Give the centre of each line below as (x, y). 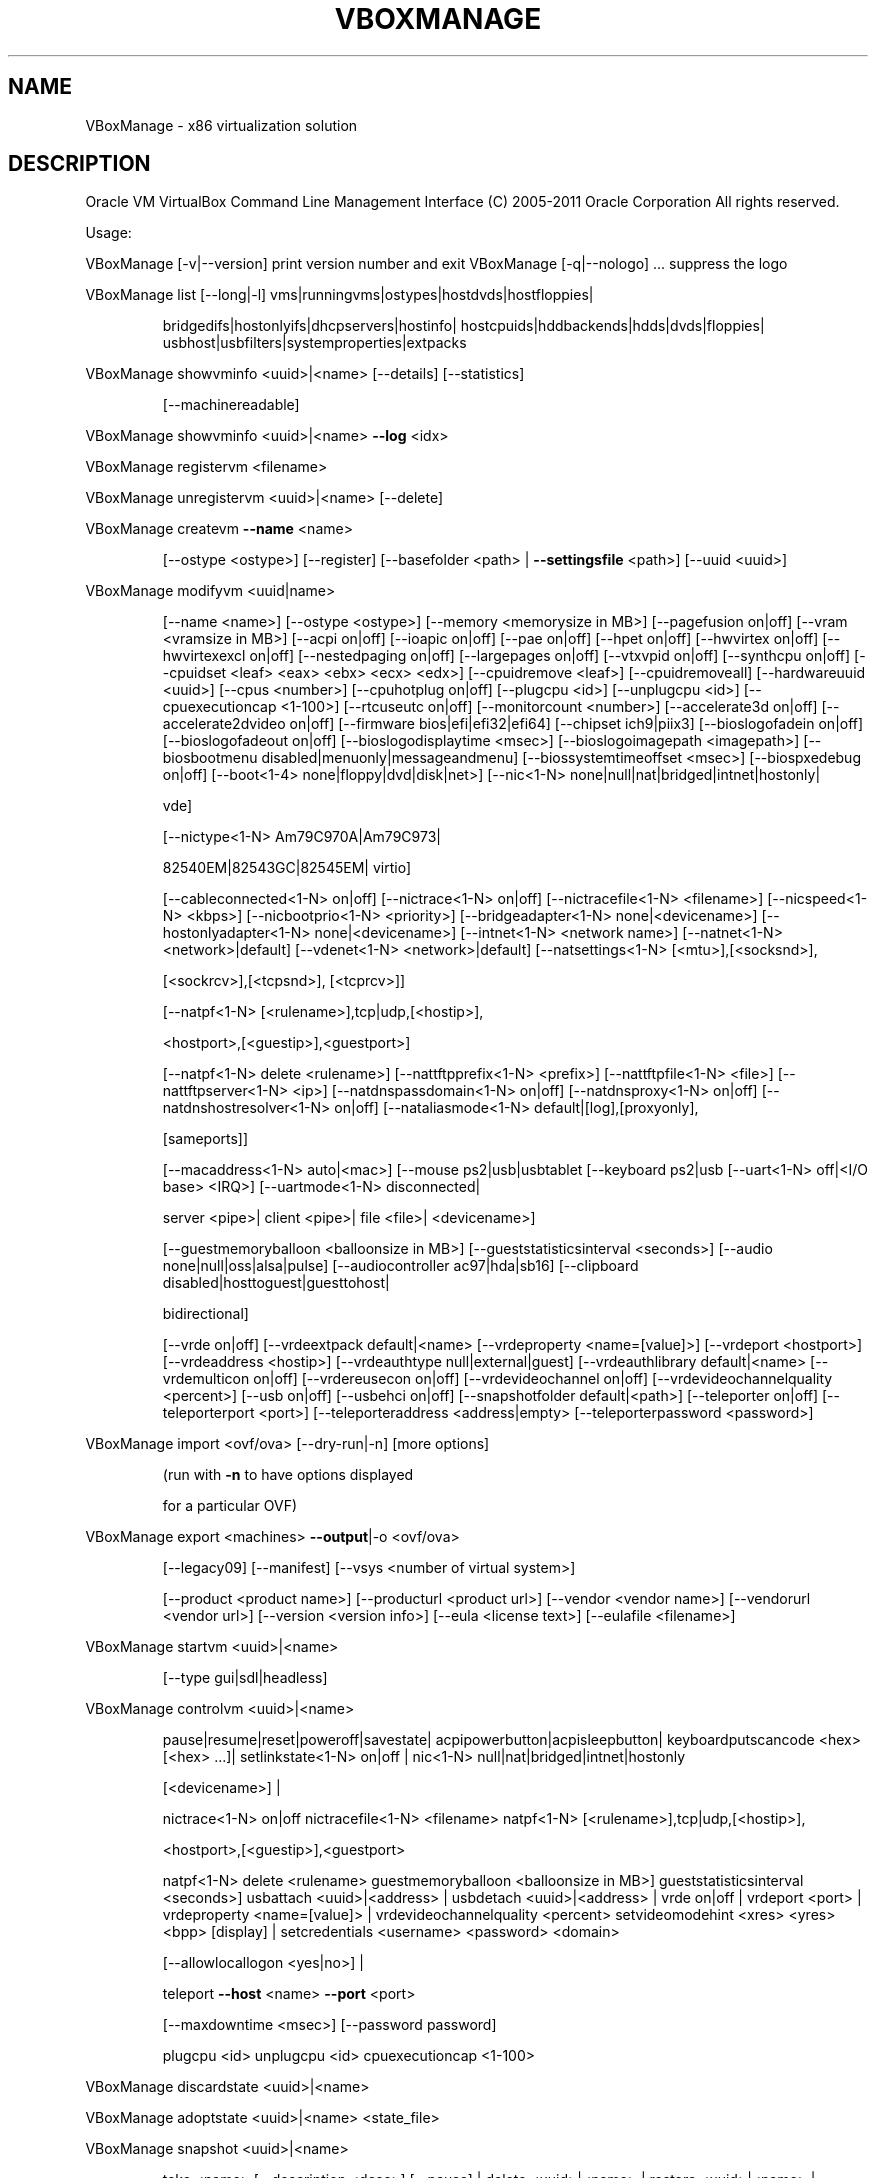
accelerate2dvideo (224, 724)
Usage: (108, 233)
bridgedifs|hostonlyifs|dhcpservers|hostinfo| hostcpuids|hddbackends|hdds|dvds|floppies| (463, 326)
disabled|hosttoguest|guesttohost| (276, 1283)
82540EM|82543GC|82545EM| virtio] (286, 868)
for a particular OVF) (229, 1506)
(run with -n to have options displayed (288, 1475)
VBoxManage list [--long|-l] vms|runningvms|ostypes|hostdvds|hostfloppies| (339, 295)
